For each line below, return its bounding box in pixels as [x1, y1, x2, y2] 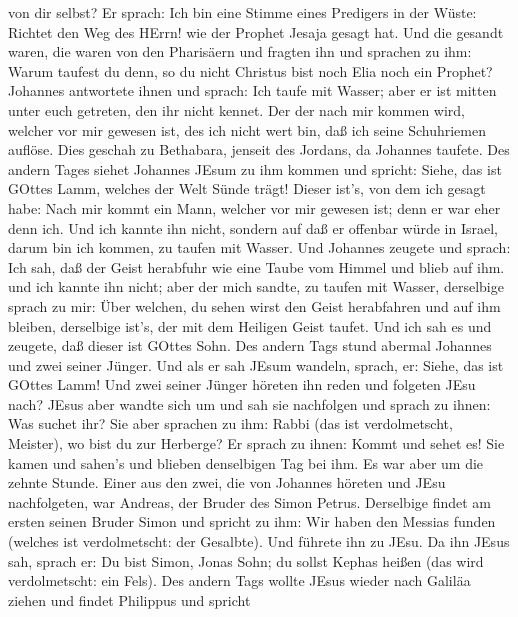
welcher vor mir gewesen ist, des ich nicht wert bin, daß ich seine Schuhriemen [8, 119, 486, 140]
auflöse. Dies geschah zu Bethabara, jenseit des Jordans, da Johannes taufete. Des [8, 139, 510, 160]
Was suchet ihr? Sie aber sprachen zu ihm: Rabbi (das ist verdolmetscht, [8, 413, 453, 434]
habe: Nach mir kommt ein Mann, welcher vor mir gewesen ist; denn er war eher [8, 197, 501, 218]
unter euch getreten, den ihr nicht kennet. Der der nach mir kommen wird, [8, 99, 466, 120]
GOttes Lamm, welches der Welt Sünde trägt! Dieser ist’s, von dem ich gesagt [8, 178, 486, 199]
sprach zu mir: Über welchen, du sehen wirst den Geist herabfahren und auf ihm [8, 295, 501, 316]
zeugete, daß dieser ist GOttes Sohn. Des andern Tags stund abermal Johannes [8, 335, 492, 356]
